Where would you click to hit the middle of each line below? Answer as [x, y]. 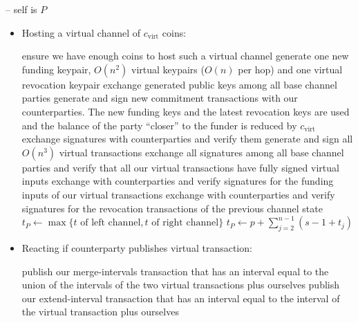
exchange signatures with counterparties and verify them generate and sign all [187, 139]
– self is [21, 9]
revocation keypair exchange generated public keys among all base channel [179, 84]
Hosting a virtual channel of [81, 32]
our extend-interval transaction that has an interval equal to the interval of [181, 298]
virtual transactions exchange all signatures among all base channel [201, 152]
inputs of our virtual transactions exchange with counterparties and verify [178, 194]
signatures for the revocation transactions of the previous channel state [172, 208]
